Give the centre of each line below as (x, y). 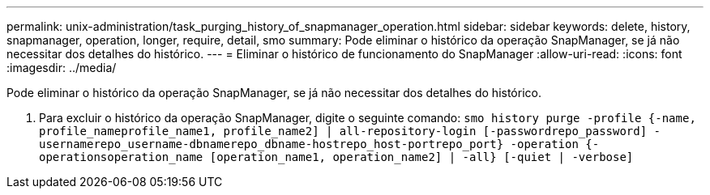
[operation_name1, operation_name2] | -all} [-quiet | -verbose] (421, 157)
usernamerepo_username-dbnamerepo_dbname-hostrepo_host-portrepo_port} (272, 144)
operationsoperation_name (121, 157)
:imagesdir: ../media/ (62, 68)
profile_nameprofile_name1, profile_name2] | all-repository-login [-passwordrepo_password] (343, 131)
